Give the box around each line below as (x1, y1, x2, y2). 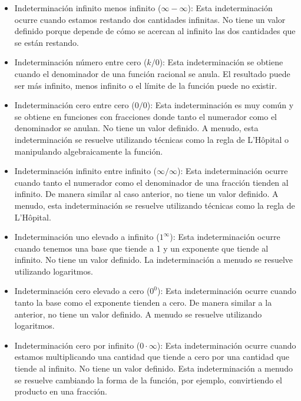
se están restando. (14, 36, 79, 48)
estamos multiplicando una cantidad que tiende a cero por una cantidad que (14, 350, 289, 363)
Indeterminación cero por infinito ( (14, 339, 140, 351)
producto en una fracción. (14, 385, 108, 397)
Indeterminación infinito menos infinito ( (14, 2, 161, 14)
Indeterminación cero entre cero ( (14, 99, 135, 111)
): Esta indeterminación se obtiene (159, 56, 283, 68)
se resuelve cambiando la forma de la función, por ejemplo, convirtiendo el (14, 373, 282, 386)
